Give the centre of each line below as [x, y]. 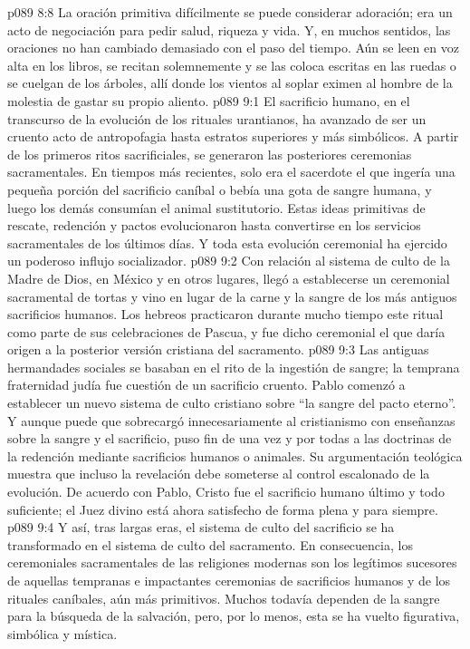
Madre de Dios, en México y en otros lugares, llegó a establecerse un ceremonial [229, 278]
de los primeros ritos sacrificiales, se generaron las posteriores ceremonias [210, 154]
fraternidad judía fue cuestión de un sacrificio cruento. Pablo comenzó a [206, 385]
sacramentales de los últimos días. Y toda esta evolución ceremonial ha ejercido [227, 242]
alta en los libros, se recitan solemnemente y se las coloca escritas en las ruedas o [232, 65]
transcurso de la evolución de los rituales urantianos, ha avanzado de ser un [217, 118]
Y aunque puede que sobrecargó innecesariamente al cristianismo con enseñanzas [231, 420]
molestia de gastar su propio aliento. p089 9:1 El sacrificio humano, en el [209, 100]
